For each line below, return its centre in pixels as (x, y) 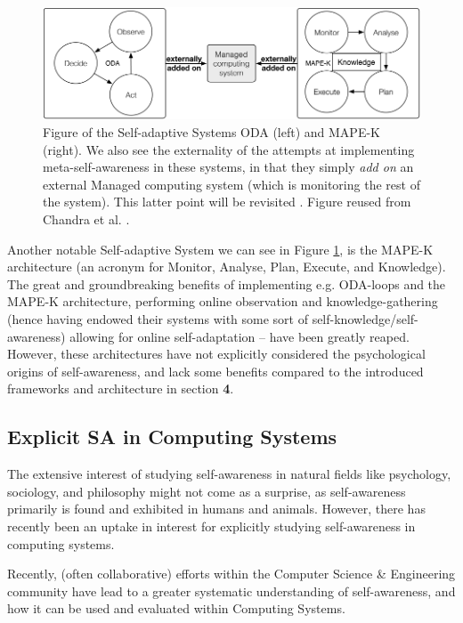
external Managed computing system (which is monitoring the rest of (231, 184)
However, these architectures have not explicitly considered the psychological (216, 354)
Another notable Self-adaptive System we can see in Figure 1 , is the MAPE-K (220, 249)
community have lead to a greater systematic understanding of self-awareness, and (231, 591)
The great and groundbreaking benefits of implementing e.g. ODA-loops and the (227, 283)
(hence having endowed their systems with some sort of (158, 318)
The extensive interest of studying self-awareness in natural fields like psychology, (229, 474)
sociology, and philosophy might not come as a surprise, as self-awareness (207, 491)
